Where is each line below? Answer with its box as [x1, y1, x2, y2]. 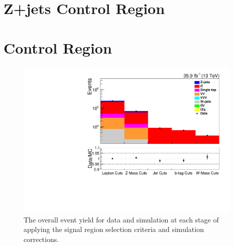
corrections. [24, 233, 59, 244]
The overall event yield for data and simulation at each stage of [24, 214, 219, 224]
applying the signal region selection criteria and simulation [24, 224, 204, 234]
